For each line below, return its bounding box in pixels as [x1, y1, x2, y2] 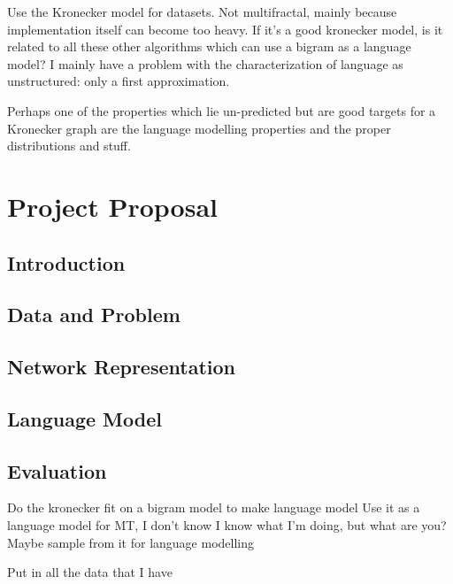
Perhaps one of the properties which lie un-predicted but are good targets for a [7, 101, 436, 119]
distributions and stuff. [7, 136, 131, 155]
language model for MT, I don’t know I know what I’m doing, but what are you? [7, 516, 447, 534]
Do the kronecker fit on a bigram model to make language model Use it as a [7, 498, 420, 517]
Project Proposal [7, 188, 218, 224]
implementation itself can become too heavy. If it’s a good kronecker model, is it [7, 19, 443, 38]
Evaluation [7, 457, 107, 484]
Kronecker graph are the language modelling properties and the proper [7, 119, 391, 137]
